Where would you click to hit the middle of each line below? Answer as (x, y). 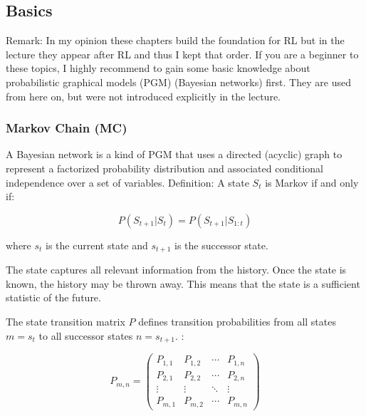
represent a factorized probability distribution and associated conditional (164, 168)
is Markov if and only (312, 182)
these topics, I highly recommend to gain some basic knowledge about (158, 68)
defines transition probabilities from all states (237, 321)
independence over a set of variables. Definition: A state (127, 182)
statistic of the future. (53, 297)
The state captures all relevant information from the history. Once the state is (176, 270)
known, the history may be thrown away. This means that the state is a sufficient (183, 283)
